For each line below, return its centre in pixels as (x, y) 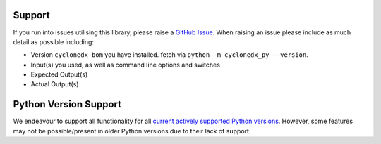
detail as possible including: (54, 41)
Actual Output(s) (55, 84)
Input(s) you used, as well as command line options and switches (125, 65)
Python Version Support (67, 104)
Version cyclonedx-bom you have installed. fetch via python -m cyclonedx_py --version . (169, 55)
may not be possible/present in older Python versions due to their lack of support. (132, 131)
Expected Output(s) (59, 74)
